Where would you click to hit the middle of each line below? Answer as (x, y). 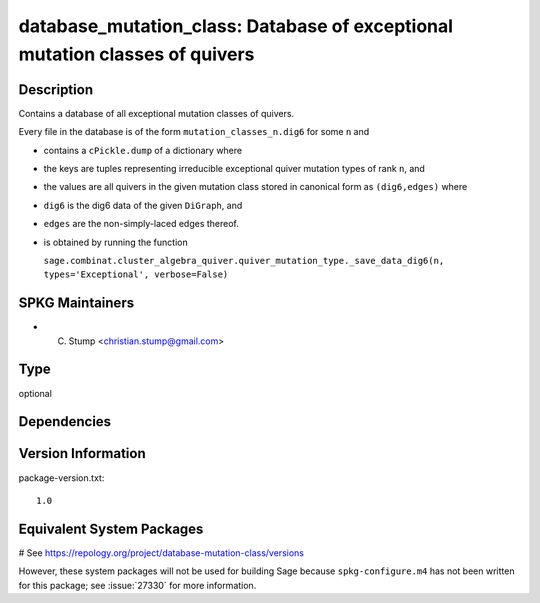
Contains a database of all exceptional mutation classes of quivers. (156, 113)
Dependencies (65, 421)
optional (35, 393)
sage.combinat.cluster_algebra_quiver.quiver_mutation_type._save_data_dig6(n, (244, 260)
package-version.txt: (61, 477)
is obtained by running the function (116, 242)
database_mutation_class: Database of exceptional (236, 26)
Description (56, 89)
